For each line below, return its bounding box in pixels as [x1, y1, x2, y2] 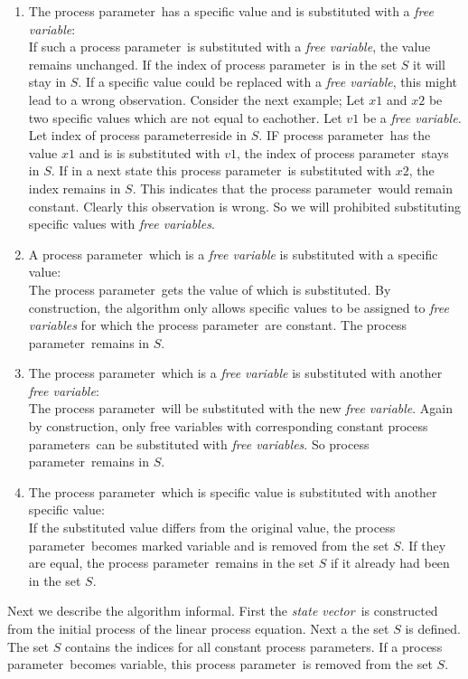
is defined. [405, 619, 461, 637]
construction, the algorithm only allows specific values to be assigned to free [28, 297, 449, 316]
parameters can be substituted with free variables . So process [28, 434, 370, 453]
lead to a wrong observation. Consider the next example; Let [28, 90, 365, 108]
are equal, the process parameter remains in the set [28, 553, 315, 572]
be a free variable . [362, 108, 462, 127]
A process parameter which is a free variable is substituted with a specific [28, 244, 438, 263]
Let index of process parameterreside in [28, 126, 248, 145]
